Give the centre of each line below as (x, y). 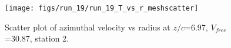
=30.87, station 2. (37, 38)
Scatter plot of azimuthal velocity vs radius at (88, 27)
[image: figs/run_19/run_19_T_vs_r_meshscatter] (102, 8)
